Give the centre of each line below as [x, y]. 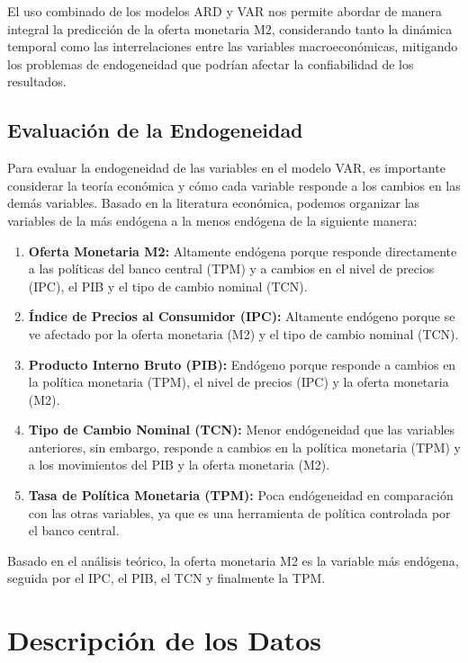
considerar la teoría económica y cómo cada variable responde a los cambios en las [234, 185]
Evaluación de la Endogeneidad [155, 130]
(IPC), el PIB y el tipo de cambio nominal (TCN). [168, 286]
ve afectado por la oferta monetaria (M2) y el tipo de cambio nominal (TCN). [243, 333]
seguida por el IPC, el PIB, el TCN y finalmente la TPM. [166, 578]
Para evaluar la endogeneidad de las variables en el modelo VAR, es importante [226, 168]
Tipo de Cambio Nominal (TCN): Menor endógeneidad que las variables [242, 430]
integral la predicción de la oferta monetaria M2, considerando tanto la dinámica [230, 28]
